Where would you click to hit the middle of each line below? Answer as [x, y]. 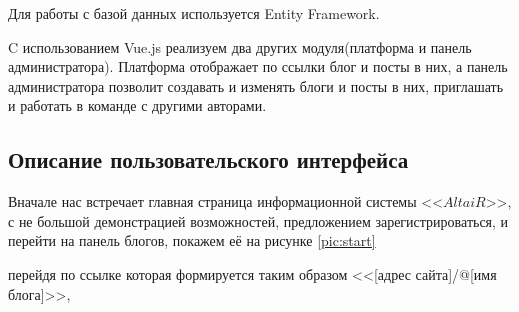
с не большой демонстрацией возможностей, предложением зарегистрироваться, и [258, 220]
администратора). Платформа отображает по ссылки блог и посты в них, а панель [258, 66]
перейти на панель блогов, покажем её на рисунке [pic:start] [192, 240]
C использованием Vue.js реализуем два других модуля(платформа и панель [240, 46]
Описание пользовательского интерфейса [208, 159]
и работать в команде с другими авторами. [137, 105]
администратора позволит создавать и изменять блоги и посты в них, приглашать [256, 85]
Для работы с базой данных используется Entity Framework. [194, 13]
